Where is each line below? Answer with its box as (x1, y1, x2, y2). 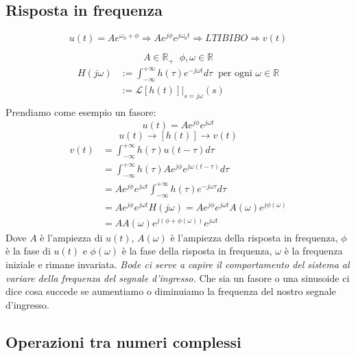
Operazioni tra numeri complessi (5, 331, 241, 352)
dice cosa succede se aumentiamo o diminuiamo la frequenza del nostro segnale (5, 284, 336, 298)
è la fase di (5, 244, 51, 258)
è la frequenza (284, 244, 343, 258)
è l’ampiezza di (40, 230, 103, 244)
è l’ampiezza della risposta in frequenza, (170, 230, 338, 244)
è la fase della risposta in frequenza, (121, 244, 272, 258)
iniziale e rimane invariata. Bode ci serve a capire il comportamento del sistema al (5, 257, 350, 271)
